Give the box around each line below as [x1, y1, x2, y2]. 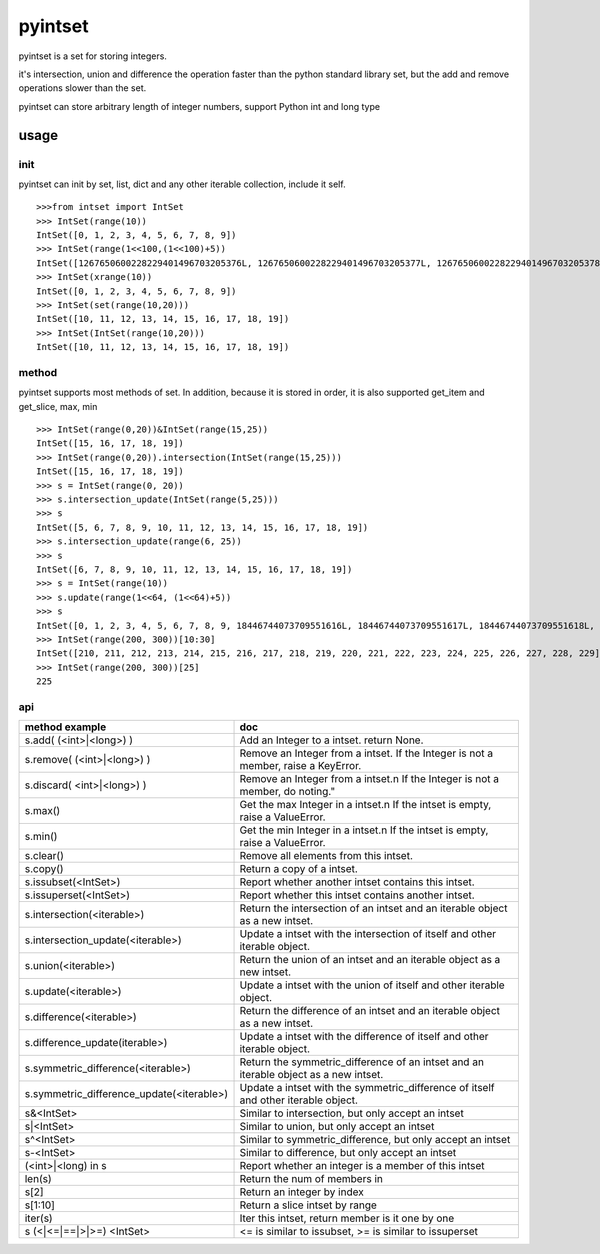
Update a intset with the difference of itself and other [239, 1030, 489, 1044]
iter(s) [24, 1211, 54, 1225]
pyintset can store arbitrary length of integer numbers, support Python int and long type [18, 100, 380, 112]
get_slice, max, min [18, 400, 98, 412]
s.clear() [24, 849, 64, 863]
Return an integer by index [239, 1185, 364, 1199]
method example [24, 720, 107, 734]
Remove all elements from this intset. [239, 849, 414, 863]
